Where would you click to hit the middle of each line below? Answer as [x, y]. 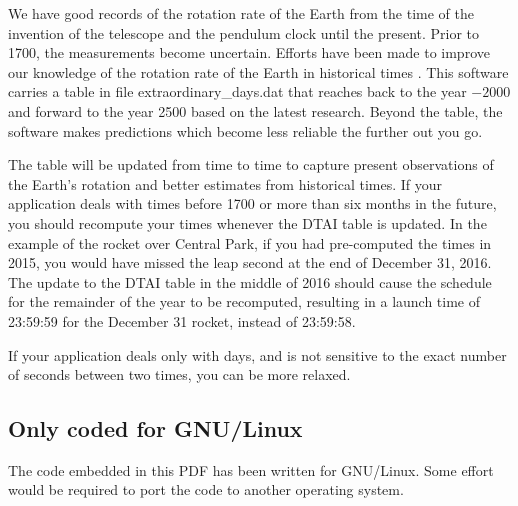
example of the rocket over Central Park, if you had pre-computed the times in [250, 242]
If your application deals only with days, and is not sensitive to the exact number [257, 354]
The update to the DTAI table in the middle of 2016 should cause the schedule [250, 281]
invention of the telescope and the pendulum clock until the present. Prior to [244, 32]
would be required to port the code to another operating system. [206, 489]
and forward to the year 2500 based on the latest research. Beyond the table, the [255, 110]
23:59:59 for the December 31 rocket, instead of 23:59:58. [182, 320]
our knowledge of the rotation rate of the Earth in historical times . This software [258, 71]
